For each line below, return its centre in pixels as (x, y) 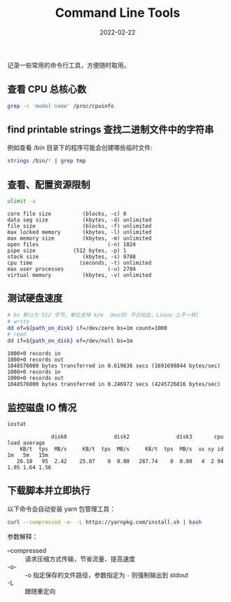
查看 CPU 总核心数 (47, 89)
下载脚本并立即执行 (49, 491)
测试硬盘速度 (35, 298)
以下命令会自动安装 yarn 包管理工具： (62, 509)
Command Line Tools (118, 13)
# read (17, 334)
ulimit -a (22, 201)
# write (19, 321)
